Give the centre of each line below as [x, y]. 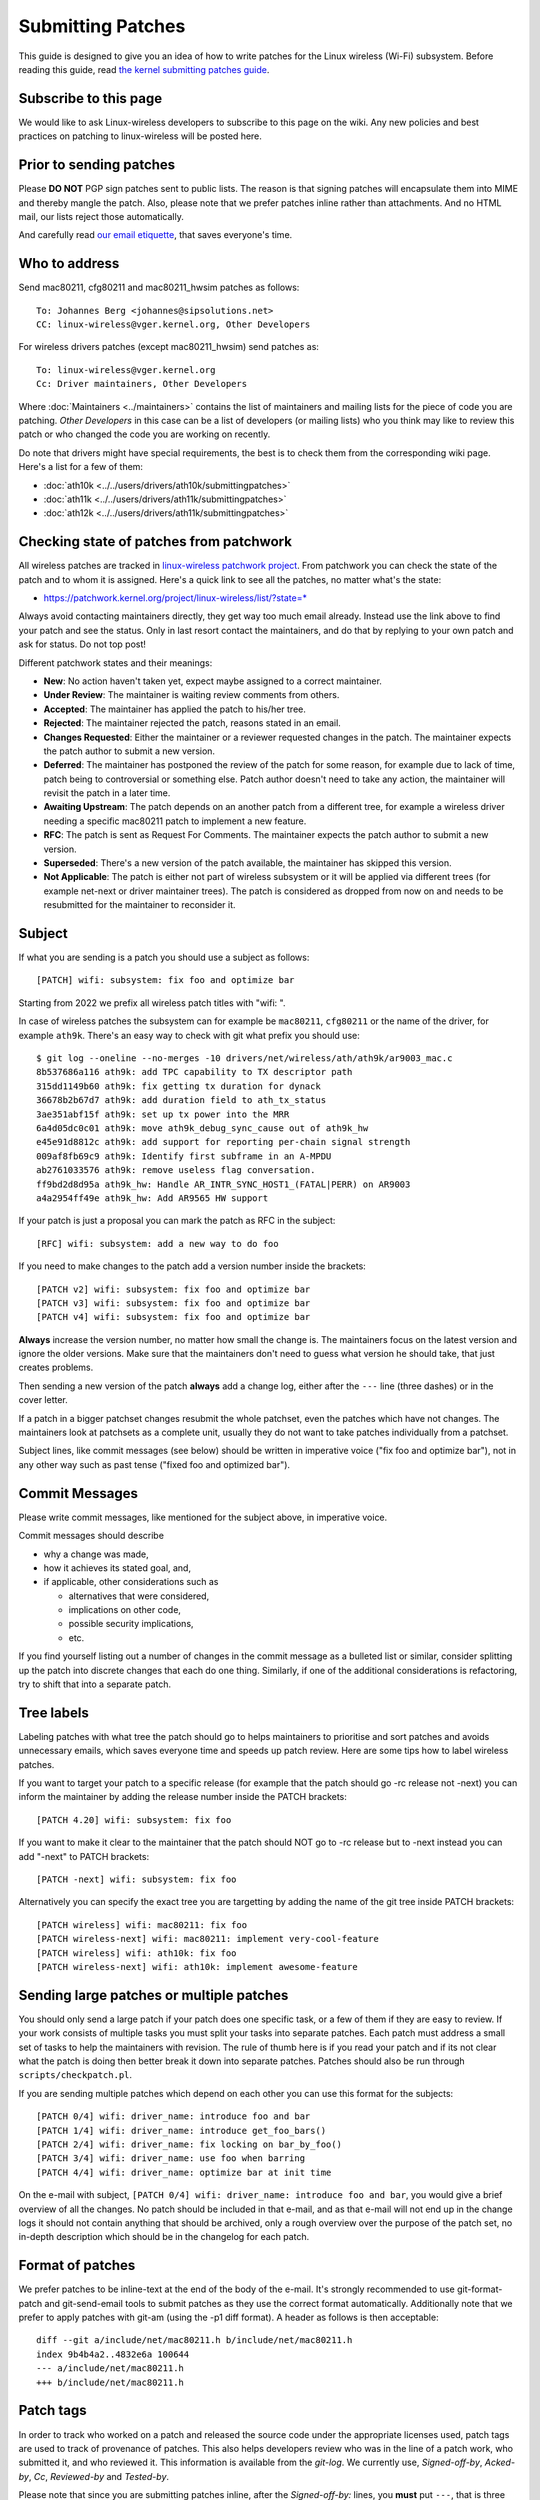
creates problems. [56, 1367]
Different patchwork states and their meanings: [115, 662]
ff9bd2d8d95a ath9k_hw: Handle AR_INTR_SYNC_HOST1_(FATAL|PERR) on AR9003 [223, 1184]
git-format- [479, 2289]
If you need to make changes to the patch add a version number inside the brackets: [192, 1266]
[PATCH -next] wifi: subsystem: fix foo [136, 1879]
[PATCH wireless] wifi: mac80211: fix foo [142, 1924]
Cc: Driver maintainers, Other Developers [142, 384]
